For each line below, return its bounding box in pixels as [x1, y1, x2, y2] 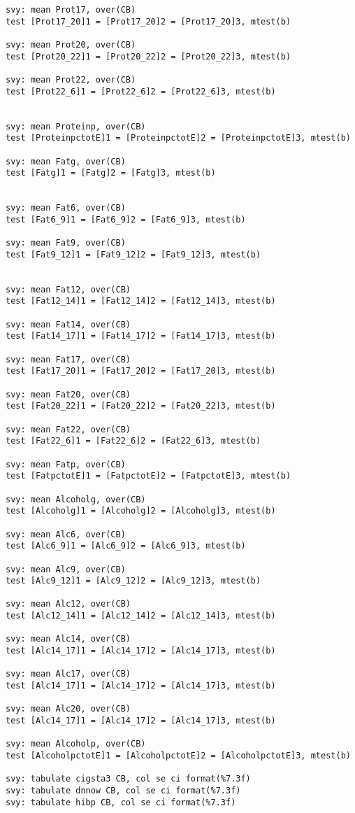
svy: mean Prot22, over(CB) [6, 74, 136, 85]
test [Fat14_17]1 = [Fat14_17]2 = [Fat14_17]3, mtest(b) [6, 331, 276, 341]
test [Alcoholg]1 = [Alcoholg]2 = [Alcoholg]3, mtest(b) [6, 506, 276, 516]
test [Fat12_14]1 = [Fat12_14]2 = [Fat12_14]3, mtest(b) [6, 296, 276, 306]
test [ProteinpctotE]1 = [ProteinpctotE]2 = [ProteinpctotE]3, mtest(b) [6, 133, 351, 143]
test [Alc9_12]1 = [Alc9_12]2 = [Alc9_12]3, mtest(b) [6, 576, 261, 586]
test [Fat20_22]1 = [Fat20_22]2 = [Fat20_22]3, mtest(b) [6, 401, 276, 411]
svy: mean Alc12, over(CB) [6, 599, 131, 609]
